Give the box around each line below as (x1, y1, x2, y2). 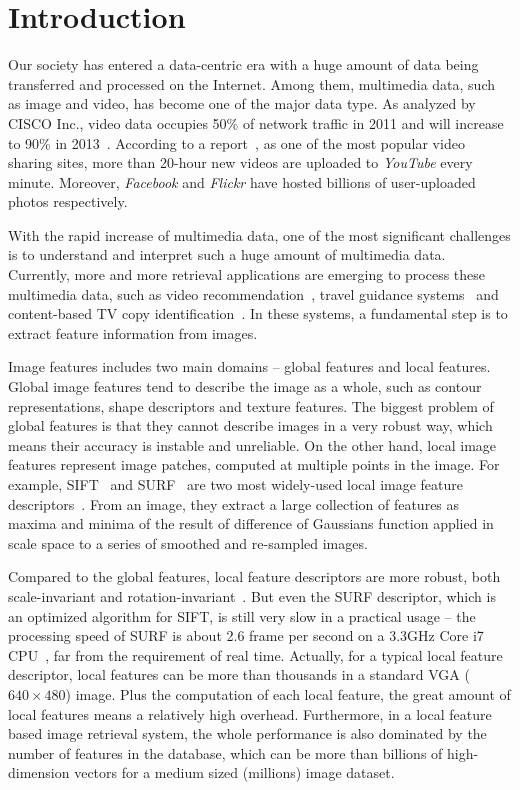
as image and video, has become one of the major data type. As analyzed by (8, 93, 476, 114)
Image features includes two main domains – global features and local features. (8, 356, 491, 377)
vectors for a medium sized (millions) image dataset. (74, 762, 395, 783)
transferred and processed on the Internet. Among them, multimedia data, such (8, 73, 496, 94)
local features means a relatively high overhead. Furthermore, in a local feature (8, 703, 492, 724)
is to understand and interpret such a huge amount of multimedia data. (8, 244, 446, 265)
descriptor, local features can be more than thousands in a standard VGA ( (8, 664, 470, 685)
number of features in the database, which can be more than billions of (8, 742, 443, 763)
